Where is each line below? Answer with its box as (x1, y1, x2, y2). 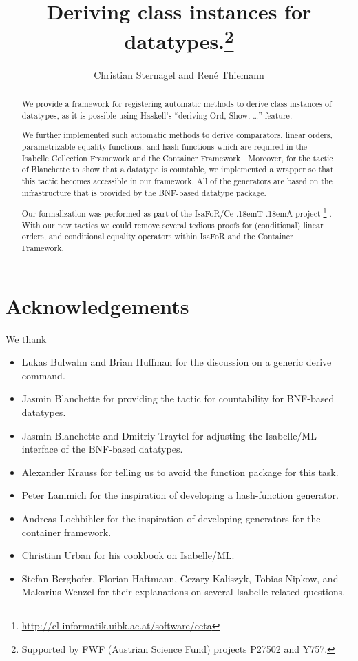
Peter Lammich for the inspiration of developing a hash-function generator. (21, 488, 339, 502)
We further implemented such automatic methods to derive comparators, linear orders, (21, 129, 333, 141)
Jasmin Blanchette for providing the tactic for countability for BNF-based (21, 391, 335, 406)
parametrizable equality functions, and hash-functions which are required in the (21, 140, 308, 152)
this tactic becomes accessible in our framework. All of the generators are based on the (21, 175, 333, 186)
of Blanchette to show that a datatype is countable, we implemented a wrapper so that (21, 164, 334, 175)
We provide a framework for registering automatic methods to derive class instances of (21, 98, 332, 110)
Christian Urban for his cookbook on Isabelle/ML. (21, 548, 235, 562)
